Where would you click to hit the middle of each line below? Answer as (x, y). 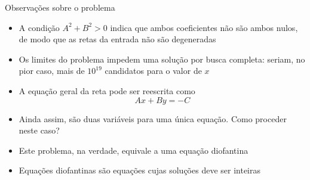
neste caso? (39, 130)
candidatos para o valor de (153, 71)
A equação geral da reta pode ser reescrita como (107, 90)
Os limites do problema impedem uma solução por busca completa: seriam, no (162, 59)
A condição (39, 27)
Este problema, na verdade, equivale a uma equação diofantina (133, 150)
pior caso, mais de (52, 71)
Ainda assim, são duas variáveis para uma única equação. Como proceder (153, 118)
